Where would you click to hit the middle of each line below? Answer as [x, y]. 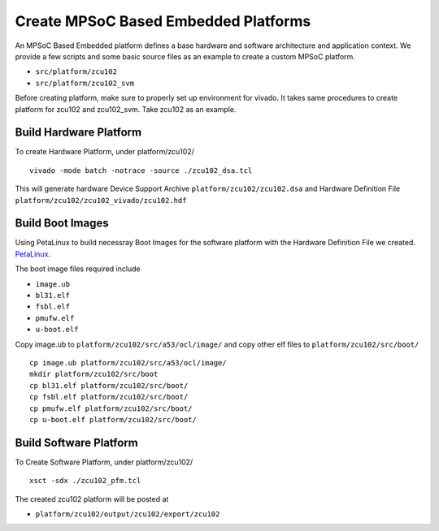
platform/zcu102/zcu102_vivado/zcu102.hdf [101, 200]
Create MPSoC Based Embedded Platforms [163, 21]
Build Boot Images [62, 223]
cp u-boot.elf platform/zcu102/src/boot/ [113, 419]
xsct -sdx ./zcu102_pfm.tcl [85, 481]
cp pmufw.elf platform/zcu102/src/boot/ [111, 408]
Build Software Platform [76, 442]
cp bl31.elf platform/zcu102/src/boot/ [109, 385]
